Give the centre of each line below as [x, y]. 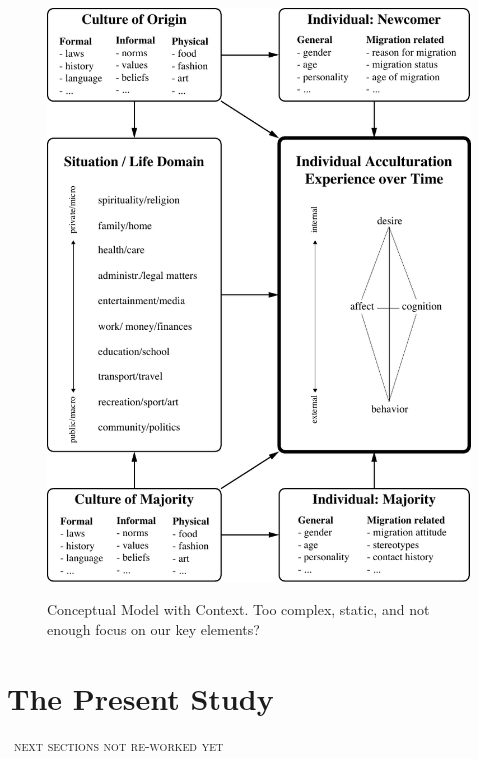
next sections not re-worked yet [119, 745]
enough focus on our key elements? [153, 628]
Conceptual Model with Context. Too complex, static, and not [238, 609]
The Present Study [140, 697]
